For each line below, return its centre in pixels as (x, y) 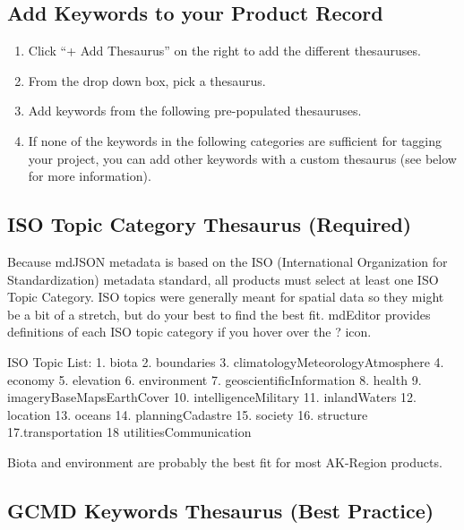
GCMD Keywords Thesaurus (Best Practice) (221, 510)
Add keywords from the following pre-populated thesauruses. (195, 111)
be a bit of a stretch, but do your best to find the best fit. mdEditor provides (219, 314)
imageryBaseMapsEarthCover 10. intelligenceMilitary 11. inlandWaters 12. (212, 397)
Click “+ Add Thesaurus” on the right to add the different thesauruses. (224, 51)
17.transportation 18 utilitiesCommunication (129, 432)
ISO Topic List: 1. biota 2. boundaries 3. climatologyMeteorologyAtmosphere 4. (226, 361)
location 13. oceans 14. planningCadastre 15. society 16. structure (188, 414)
